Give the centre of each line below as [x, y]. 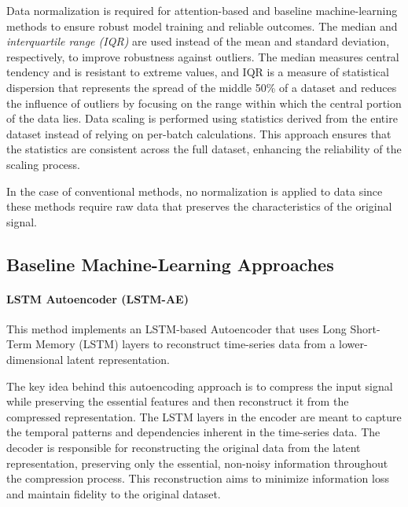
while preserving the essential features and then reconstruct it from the [178, 401]
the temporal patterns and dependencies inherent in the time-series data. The [193, 432]
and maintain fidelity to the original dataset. [114, 493]
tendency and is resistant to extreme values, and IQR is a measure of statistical [198, 72]
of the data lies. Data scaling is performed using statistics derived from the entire [202, 118]
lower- [353, 344]
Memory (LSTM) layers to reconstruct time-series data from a [185, 344]
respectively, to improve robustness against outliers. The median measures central [203, 56]
